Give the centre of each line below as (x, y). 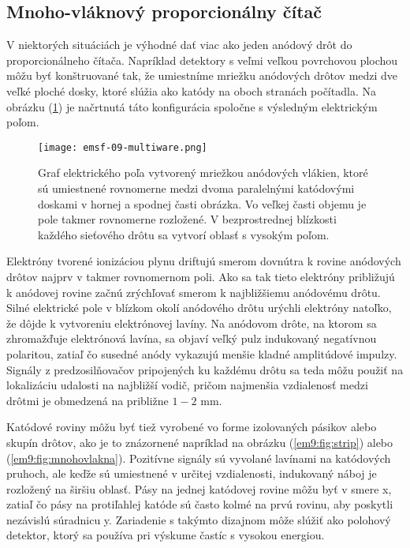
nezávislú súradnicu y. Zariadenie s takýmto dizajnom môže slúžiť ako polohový (199, 519)
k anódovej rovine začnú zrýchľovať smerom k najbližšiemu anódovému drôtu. (194, 292)
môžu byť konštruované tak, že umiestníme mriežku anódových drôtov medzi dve (202, 75)
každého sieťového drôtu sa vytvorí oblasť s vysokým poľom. (184, 234)
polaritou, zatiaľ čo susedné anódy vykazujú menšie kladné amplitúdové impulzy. (202, 353)
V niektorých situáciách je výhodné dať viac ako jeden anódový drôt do (179, 45)
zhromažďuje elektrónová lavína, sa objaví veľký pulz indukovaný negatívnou (192, 338)
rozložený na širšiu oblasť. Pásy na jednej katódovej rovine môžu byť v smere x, (199, 488)
